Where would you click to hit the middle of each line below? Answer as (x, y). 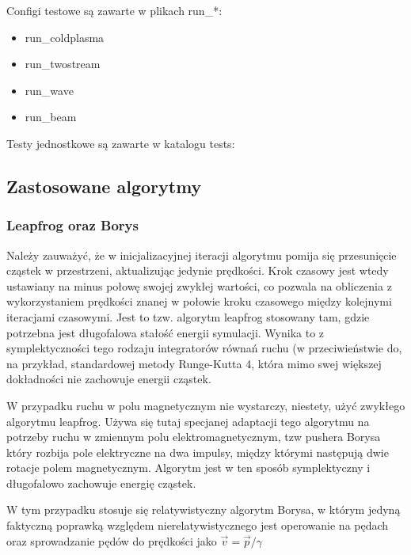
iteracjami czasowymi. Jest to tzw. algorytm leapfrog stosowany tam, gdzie (188, 316)
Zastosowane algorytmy (104, 186)
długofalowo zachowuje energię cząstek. (101, 483)
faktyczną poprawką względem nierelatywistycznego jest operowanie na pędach (198, 525)
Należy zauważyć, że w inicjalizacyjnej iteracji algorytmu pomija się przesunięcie (202, 255)
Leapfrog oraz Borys (72, 225)
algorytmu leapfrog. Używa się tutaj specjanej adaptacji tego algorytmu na (188, 421)
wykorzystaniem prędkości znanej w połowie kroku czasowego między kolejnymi (199, 301)
